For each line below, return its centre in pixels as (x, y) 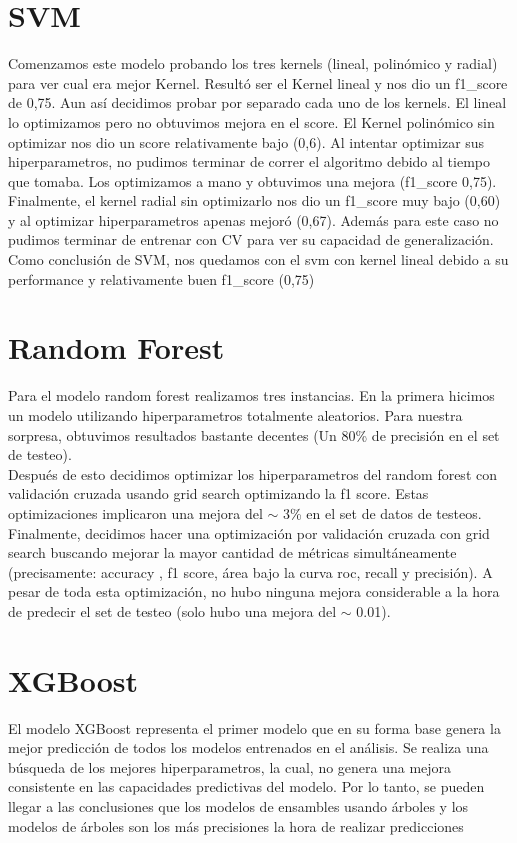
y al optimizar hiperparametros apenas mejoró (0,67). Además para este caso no (253, 219)
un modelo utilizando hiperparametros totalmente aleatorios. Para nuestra (235, 414)
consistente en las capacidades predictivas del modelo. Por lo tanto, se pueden (246, 786)
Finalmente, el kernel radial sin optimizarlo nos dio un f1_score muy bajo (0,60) (254, 200)
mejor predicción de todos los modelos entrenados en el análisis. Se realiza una (248, 747)
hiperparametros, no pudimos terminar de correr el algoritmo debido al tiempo (249, 161)
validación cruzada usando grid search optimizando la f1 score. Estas (218, 493)
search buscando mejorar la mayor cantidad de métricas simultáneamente (232, 552)
